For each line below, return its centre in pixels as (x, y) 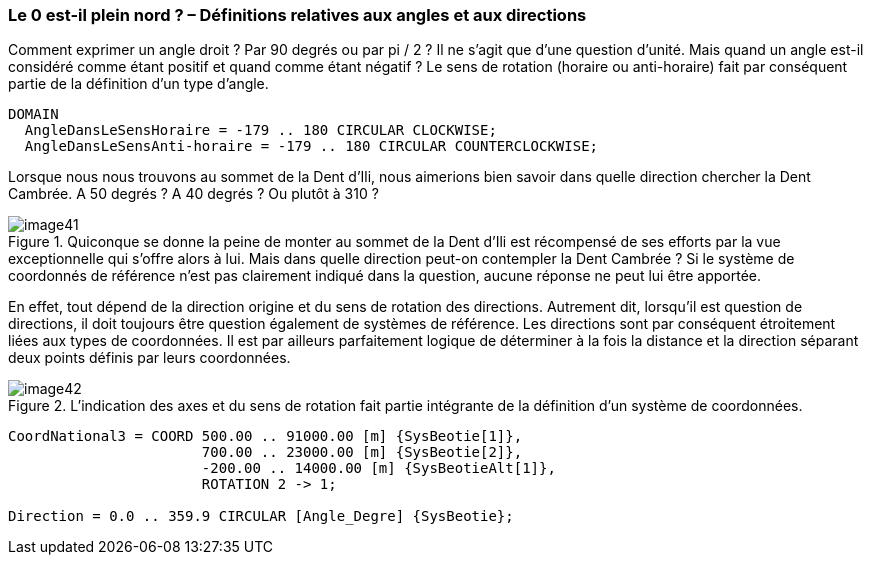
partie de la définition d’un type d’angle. (138, 84)
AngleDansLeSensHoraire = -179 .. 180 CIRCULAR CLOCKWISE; (260, 130)
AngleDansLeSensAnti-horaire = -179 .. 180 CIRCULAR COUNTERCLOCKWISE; (311, 146)
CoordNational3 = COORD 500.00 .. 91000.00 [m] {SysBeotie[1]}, (265, 436)
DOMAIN (33, 114)
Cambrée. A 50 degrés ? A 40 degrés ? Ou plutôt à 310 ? (193, 194)
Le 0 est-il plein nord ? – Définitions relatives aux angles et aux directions (297, 15)
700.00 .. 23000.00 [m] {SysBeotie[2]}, (362, 452)
